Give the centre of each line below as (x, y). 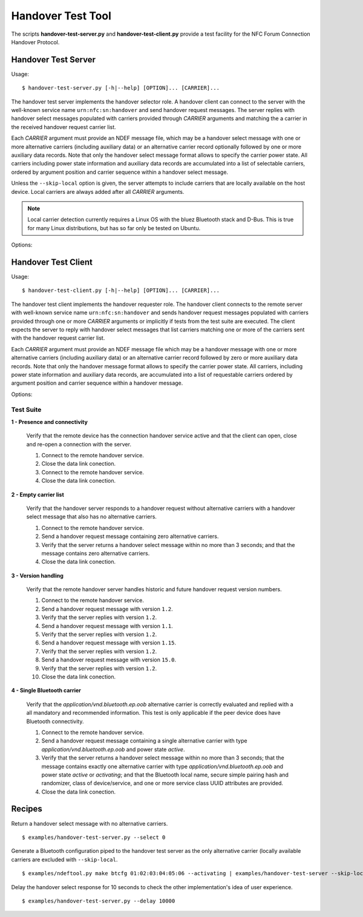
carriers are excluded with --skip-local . (64, 859)
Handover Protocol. (35, 42)
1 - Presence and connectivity (49, 422)
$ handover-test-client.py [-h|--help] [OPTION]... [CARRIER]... (121, 290)
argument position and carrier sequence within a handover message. (97, 383)
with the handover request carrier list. (58, 338)
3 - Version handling (37, 575)
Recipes (27, 809)
